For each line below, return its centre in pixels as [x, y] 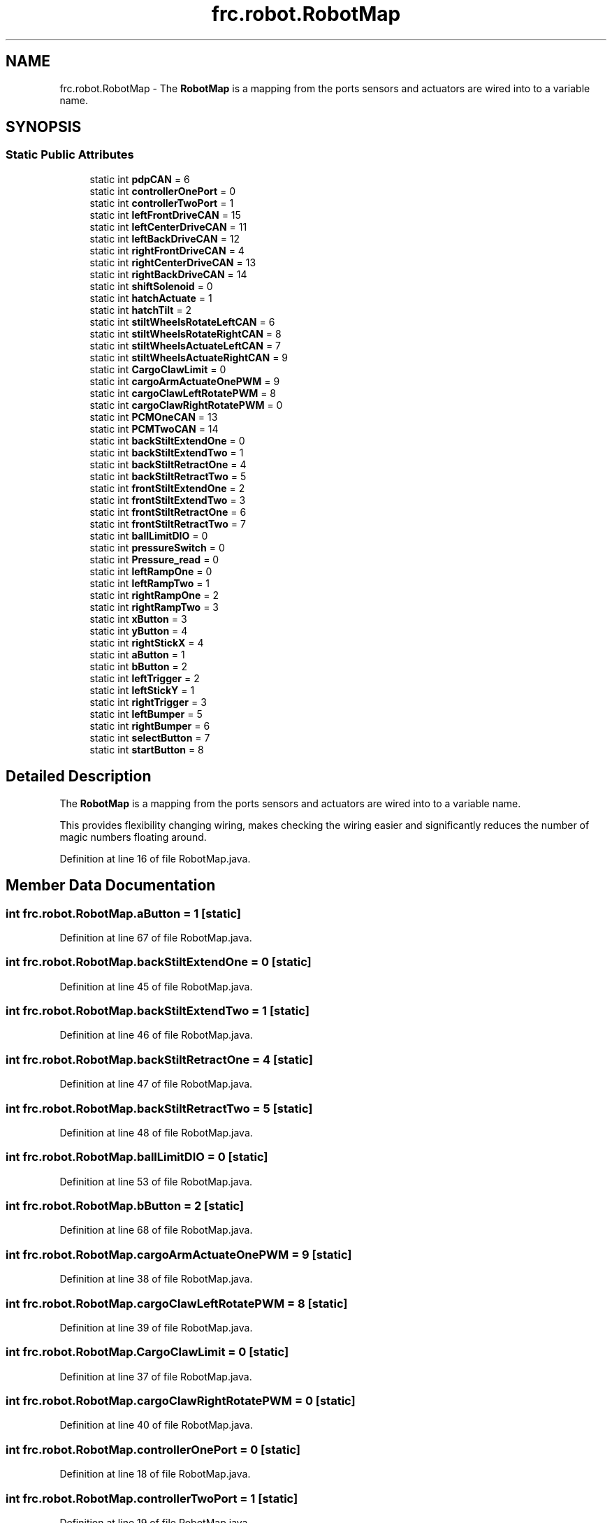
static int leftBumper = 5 [146, 714]
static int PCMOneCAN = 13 [154, 417]
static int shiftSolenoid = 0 [151, 286]
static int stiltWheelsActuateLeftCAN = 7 [185, 345]
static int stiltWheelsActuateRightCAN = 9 [189, 357]
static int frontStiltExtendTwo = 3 [168, 500]
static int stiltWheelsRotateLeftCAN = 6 [182, 322]
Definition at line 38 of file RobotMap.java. [156, 1279]
